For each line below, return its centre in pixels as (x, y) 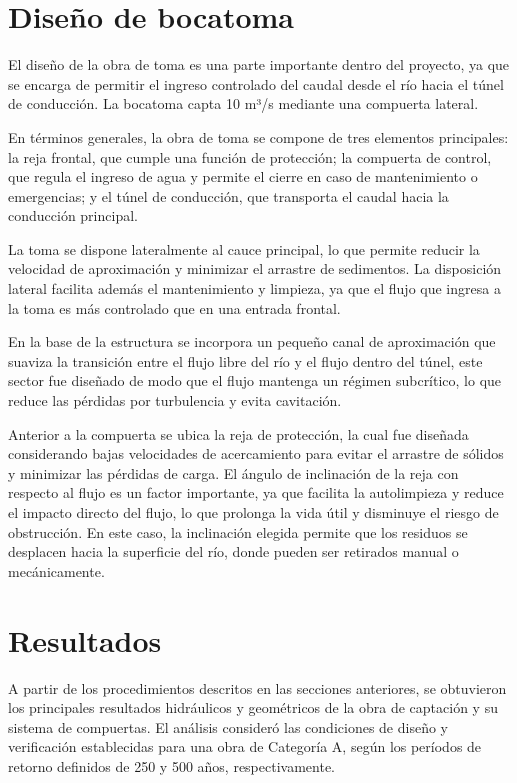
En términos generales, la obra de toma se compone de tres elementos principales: (258, 136)
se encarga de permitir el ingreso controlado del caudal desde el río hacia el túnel (256, 83)
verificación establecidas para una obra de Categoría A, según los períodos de (245, 746)
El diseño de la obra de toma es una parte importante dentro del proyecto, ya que (259, 64)
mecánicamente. (56, 570)
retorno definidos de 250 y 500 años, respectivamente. (171, 765)
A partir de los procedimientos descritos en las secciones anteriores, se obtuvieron (257, 687)
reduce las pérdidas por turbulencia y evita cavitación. (175, 400)
